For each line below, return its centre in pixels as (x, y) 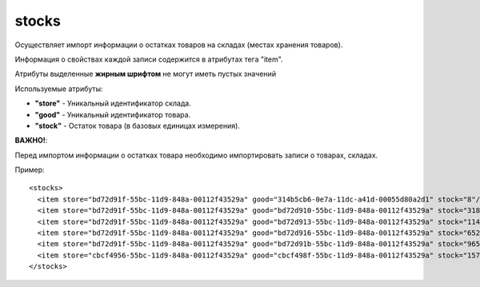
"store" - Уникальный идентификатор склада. (113, 103)
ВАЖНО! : (31, 141)
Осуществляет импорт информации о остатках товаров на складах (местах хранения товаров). (179, 45)
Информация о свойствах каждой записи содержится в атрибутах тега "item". (149, 59)
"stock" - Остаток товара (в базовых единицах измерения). (137, 126)
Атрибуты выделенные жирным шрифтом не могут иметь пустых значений (145, 74)
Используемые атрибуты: (59, 89)
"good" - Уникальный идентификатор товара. (113, 114)
